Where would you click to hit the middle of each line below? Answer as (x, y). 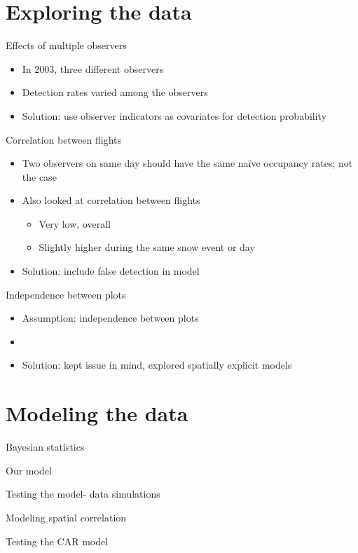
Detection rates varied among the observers (115, 92)
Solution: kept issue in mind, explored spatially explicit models (157, 365)
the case (39, 176)
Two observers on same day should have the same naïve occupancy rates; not (187, 163)
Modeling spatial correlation (66, 517)
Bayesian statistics (45, 447)
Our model (29, 470)
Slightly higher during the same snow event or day (147, 247)
